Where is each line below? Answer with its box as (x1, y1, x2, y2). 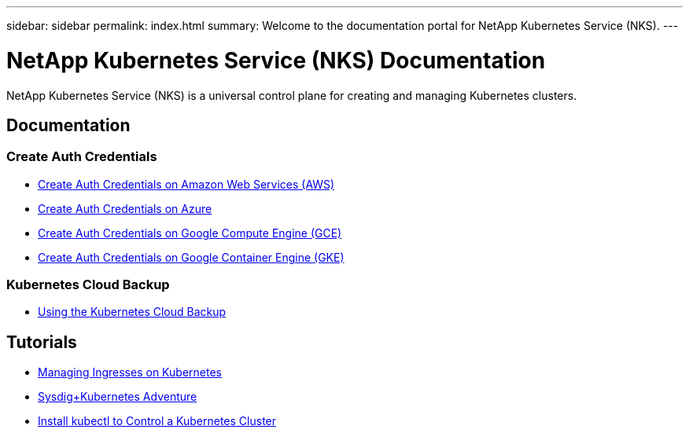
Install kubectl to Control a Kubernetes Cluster (38, 414, 277, 428)
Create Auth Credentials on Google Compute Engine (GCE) (38, 226, 342, 240)
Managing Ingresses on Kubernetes (38, 365, 222, 380)
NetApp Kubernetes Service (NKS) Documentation (6, 46, 546, 74)
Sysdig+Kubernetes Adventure (38, 390, 197, 404)
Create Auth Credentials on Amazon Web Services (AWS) (38, 177, 335, 191)
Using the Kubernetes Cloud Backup (38, 305, 227, 319)
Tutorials (6, 332, 77, 352)
